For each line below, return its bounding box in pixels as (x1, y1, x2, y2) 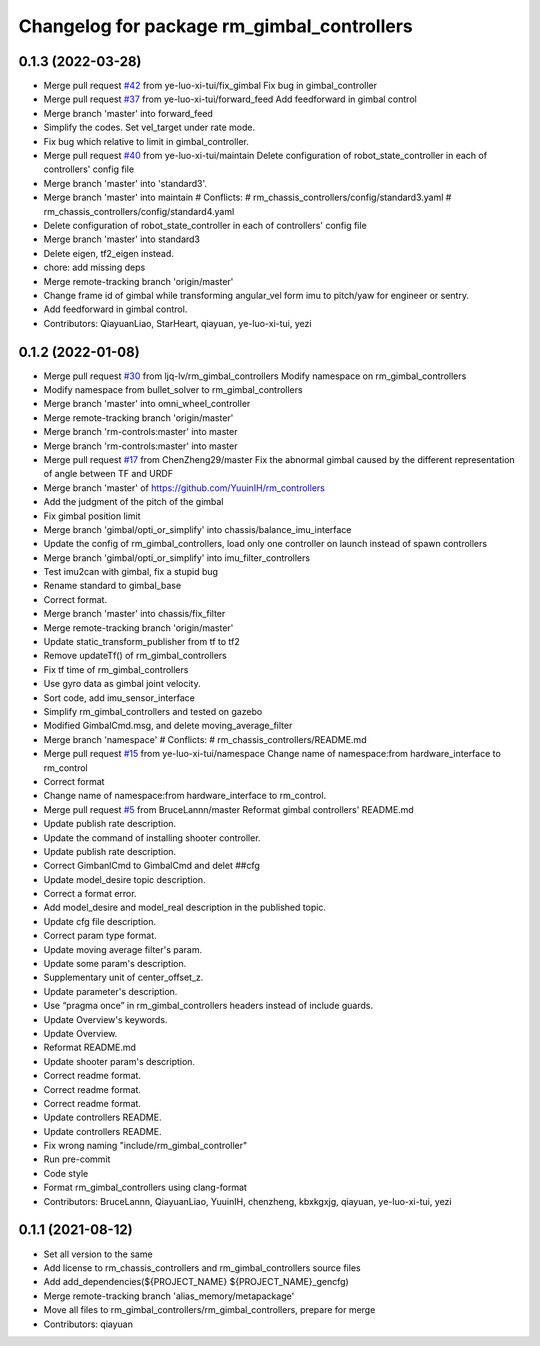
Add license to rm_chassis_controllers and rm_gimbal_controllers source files (43, 1261, 361, 1274)
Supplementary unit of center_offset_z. (43, 971, 204, 984)
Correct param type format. (43, 930, 157, 942)
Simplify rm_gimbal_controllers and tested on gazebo (43, 705, 263, 717)
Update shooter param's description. (43, 1055, 195, 1067)
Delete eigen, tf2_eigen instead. (43, 247, 175, 259)
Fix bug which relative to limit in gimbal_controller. (43, 135, 250, 147)
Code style (43, 1167, 89, 1179)
